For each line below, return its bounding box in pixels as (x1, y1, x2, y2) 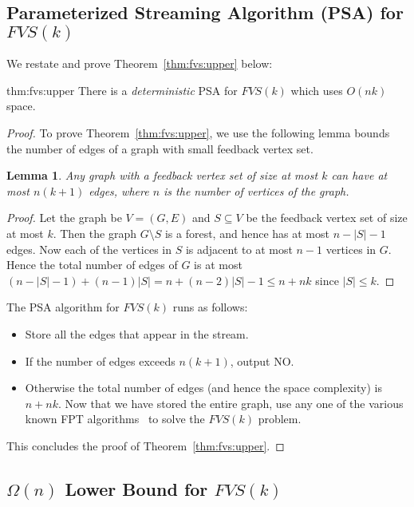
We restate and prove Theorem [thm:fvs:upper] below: (6, 55, 273, 72)
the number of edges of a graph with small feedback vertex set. (6, 140, 313, 156)
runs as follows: (172, 299, 248, 315)
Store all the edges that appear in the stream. (25, 325, 249, 342)
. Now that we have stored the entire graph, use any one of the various (58, 394, 404, 411)
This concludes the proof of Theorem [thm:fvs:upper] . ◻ (6, 437, 285, 454)
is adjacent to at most (185, 240, 293, 257)
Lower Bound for (65, 476, 208, 501)
